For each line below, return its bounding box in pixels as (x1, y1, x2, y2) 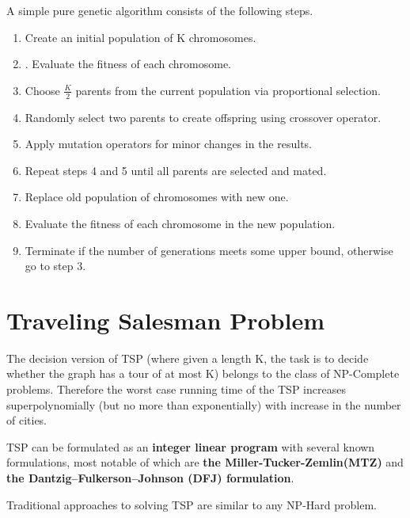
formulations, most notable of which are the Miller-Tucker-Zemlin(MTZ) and (6, 454, 404, 470)
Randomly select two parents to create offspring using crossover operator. (25, 109, 382, 125)
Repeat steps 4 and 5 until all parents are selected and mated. (25, 162, 327, 178)
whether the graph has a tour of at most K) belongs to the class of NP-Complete (6, 365, 400, 382)
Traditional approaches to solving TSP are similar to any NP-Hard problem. (6, 496, 377, 512)
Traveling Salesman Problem (6, 303, 325, 336)
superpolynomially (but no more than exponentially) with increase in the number (6, 396, 401, 413)
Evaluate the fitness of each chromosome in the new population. (25, 215, 336, 231)
